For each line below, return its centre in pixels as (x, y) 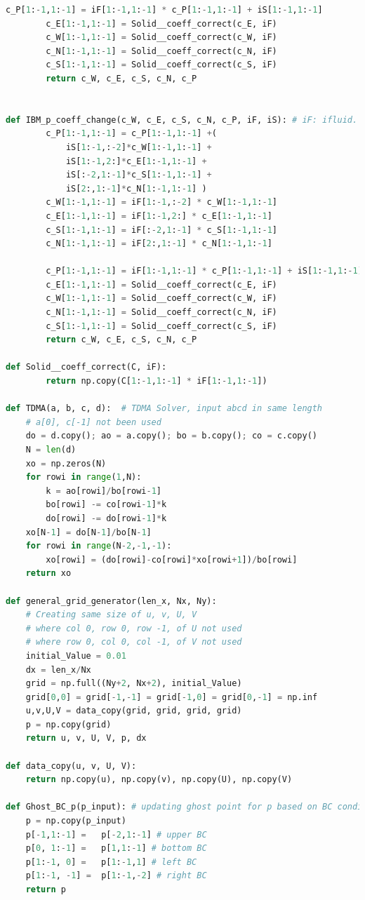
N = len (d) (51, 450)
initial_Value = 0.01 (76, 656)
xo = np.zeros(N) (66, 463)
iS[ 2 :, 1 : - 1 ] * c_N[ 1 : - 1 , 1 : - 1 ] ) (136, 188)
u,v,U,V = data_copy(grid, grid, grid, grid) (134, 711)
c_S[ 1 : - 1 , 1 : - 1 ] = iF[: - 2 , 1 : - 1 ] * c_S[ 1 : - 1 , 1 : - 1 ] (161, 230)
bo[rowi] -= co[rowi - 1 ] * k (106, 505)
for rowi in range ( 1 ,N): (84, 477)
